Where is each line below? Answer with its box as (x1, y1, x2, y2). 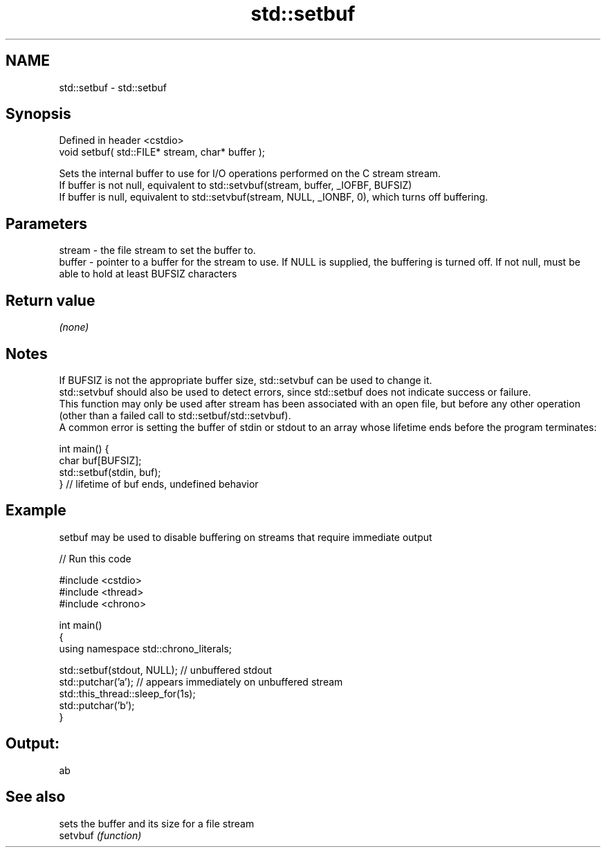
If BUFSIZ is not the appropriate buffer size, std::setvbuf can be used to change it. (59, 374, 432, 386)
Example (6, 502, 66, 520)
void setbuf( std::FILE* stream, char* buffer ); (59, 146, 265, 158)
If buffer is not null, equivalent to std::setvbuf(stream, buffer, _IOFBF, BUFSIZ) (59, 179, 412, 192)
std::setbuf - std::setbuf (59, 81, 167, 93)
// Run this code (59, 552, 131, 565)
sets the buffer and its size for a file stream (59, 817, 255, 829)
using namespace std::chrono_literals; (59, 642, 232, 654)
